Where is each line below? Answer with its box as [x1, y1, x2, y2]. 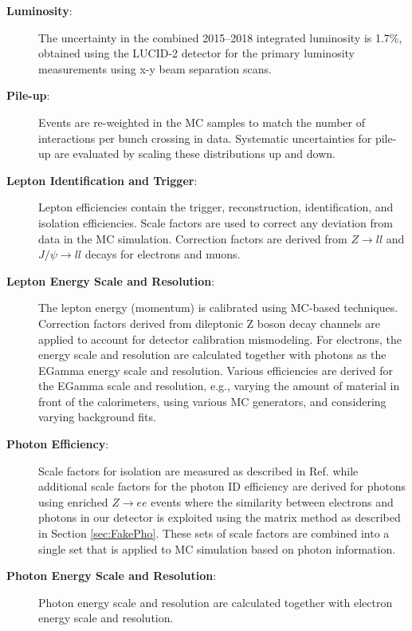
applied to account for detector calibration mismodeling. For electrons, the [38, 330, 402, 347]
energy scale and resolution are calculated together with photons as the [38, 346, 386, 363]
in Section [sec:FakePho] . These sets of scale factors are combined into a [38, 525, 390, 542]
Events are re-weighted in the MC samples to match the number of [38, 113, 365, 130]
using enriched [38, 493, 108, 510]
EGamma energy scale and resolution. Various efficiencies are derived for [38, 361, 393, 378]
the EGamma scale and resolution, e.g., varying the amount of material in [38, 377, 400, 394]
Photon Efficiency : [6, 436, 109, 452]
